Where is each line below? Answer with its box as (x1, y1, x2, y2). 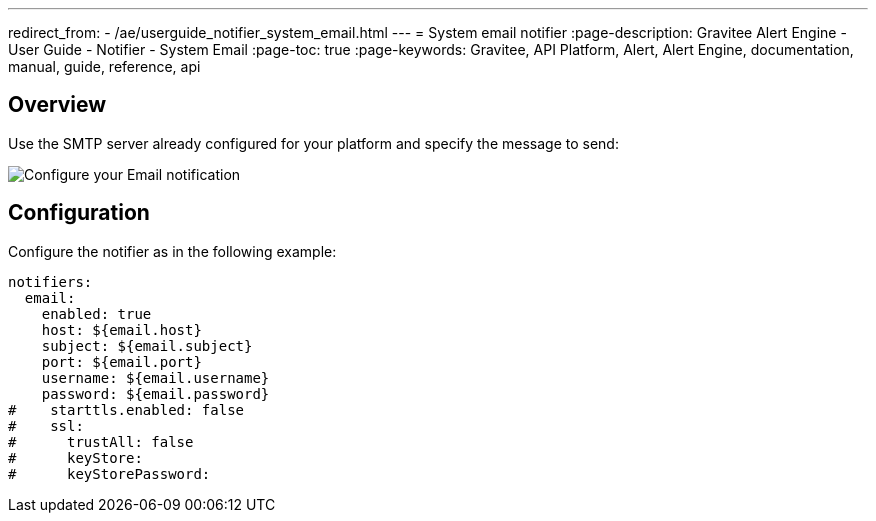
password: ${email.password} (41, 385, 270, 402)
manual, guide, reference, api (8, 58, 201, 75)
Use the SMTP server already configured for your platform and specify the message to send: (8, 134, 619, 152)
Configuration (8, 200, 150, 226)
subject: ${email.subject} (41, 337, 253, 354)
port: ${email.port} (41, 353, 202, 370)
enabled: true (41, 305, 152, 322)
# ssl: (8, 417, 84, 434)
